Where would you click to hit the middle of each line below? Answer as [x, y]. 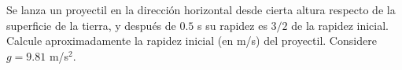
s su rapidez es [232, 25]
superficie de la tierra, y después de [91, 25]
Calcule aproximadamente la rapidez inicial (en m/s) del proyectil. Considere [192, 41]
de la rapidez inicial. [340, 25]
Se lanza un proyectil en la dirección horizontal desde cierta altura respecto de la [201, 9]
